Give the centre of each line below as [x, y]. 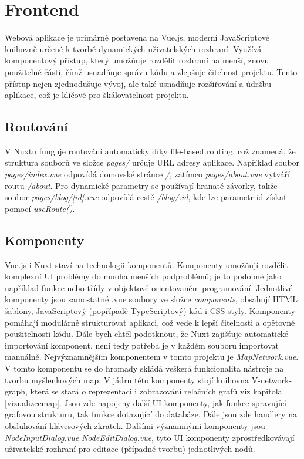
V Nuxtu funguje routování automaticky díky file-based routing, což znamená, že [150, 151]
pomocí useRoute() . [40, 208]
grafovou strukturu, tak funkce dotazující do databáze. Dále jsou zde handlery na [151, 414]
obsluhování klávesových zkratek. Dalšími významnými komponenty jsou [135, 425]
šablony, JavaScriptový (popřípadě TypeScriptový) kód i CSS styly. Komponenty [150, 311]
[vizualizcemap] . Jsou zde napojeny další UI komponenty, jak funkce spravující [146, 402]
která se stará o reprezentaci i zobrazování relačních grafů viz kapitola [156, 391]
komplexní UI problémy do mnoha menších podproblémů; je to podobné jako [143, 276]
